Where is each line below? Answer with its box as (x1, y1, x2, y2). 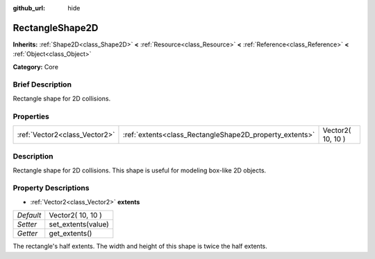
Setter (17, 220, 37, 229)
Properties (12, 111, 50, 121)
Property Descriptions (12, 184, 90, 193)
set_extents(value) (49, 220, 109, 229)
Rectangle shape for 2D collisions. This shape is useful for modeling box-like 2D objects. (12, 166, 267, 175)
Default (17, 211, 42, 220)
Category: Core (12, 62, 59, 71)
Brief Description (12, 80, 72, 89)
